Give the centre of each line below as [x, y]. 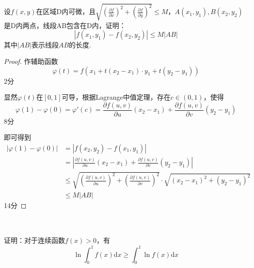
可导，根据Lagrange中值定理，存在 [116, 97]
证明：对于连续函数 [34, 240]
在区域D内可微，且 [66, 11]
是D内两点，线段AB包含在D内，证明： [65, 25]
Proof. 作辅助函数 [31, 61]
